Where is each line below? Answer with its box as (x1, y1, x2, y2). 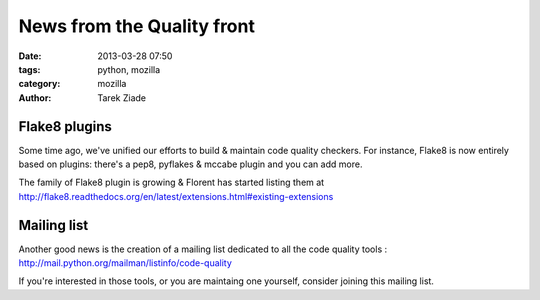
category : (18, 78, 61, 90)
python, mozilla (97, 63, 161, 75)
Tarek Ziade (97, 91, 147, 104)
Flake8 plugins (18, 118, 112, 135)
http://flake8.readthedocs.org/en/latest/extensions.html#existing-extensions (18, 190, 334, 202)
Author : (18, 91, 52, 104)
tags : (18, 63, 41, 75)
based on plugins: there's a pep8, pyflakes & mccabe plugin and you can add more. (18, 158, 363, 170)
